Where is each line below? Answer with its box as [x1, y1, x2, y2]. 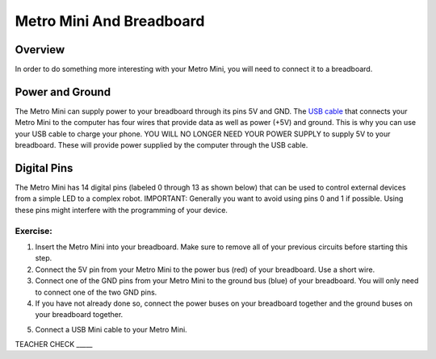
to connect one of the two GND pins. [35, 287, 157, 297]
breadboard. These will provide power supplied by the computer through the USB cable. [15, 140, 308, 150]
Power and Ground [15, 85, 111, 98]
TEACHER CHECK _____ [15, 340, 93, 349]
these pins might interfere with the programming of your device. [15, 205, 228, 215]
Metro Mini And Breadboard [15, 12, 205, 30]
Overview [15, 43, 65, 56]
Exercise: [15, 225, 52, 236]
